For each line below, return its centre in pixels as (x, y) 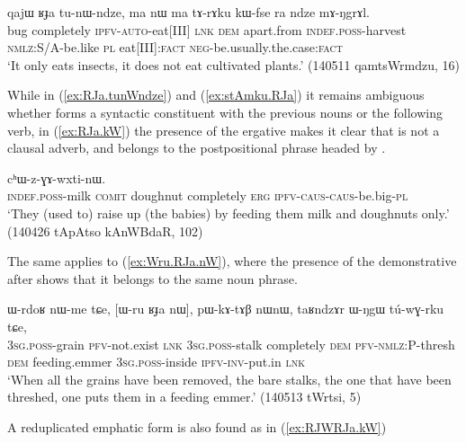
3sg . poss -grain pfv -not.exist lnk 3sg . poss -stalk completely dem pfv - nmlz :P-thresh (231, 344)
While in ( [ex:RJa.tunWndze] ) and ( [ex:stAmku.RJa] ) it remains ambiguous (216, 95)
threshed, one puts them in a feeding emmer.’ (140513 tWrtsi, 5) (184, 397)
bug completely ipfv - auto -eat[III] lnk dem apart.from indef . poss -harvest (207, 29)
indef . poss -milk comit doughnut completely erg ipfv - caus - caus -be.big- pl (208, 195)
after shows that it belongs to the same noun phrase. (152, 278)
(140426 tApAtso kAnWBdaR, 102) (105, 230)
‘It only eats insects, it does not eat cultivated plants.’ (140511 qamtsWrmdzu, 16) (233, 64)
